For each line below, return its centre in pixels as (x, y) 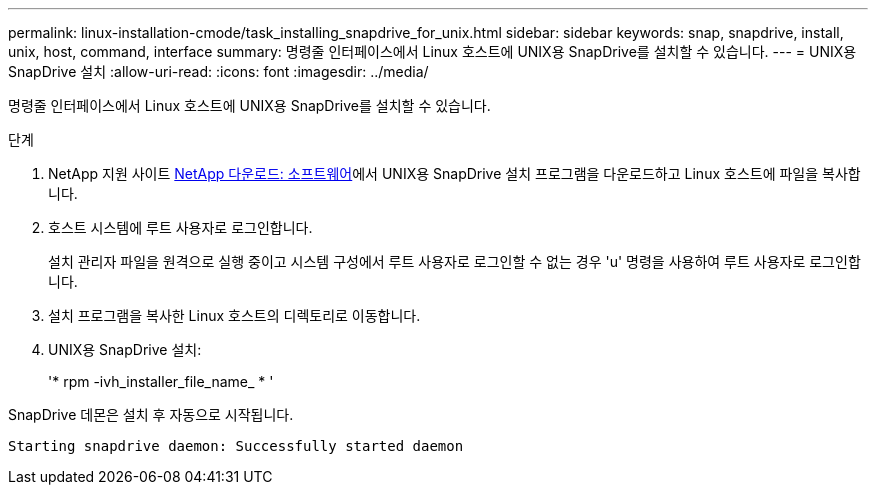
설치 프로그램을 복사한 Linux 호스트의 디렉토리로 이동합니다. (234, 315)
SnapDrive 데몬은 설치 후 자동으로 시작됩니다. (151, 414)
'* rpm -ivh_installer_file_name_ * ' (161, 381)
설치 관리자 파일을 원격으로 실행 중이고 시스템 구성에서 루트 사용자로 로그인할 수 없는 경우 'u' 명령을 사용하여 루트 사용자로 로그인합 (454, 261)
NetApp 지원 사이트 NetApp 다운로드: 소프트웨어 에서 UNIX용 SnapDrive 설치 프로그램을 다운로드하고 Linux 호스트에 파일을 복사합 (454, 173)
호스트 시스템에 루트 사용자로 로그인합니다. (180, 227)
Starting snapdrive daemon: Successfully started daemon (236, 446)
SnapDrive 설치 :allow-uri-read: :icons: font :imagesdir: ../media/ (218, 71)
